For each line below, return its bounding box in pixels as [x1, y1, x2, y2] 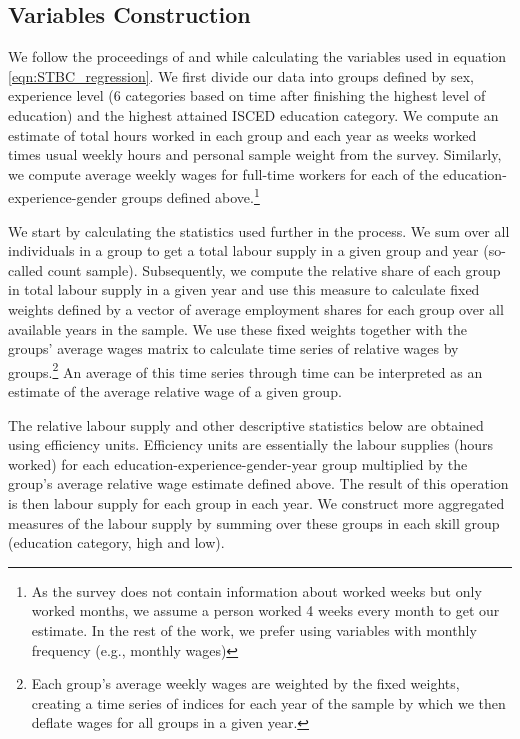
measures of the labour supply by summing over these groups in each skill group [8, 512, 500, 533]
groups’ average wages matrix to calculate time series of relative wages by [8, 338, 459, 359]
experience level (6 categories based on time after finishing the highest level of [8, 85, 486, 106]
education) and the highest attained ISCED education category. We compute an [8, 104, 499, 125]
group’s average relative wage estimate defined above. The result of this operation [8, 473, 509, 494]
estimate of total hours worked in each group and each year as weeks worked [8, 124, 477, 145]
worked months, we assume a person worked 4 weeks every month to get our [31, 600, 500, 621]
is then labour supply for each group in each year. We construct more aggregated [8, 492, 505, 513]
